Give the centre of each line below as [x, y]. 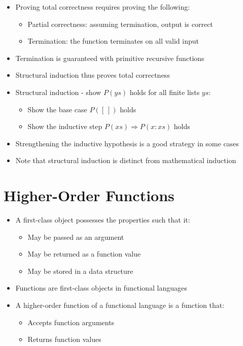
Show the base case [57, 109]
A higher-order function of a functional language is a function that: [120, 305]
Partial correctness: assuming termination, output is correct [120, 24]
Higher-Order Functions [89, 195]
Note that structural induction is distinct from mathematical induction [126, 160]
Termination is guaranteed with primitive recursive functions [110, 58]
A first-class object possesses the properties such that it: [103, 220]
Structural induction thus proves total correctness [93, 75]
